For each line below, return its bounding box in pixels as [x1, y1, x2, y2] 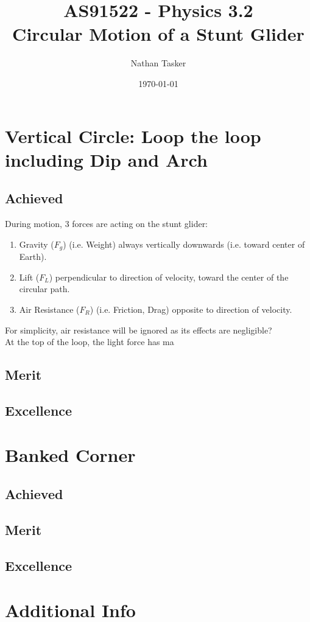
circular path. [19, 282, 70, 295]
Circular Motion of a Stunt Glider [12, 21, 305, 46]
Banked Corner [5, 442, 136, 467]
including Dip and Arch [5, 147, 208, 172]
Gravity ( [19, 237, 54, 250]
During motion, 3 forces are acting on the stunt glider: [5, 217, 208, 230]
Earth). [19, 250, 47, 263]
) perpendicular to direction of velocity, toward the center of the [49, 270, 289, 283]
